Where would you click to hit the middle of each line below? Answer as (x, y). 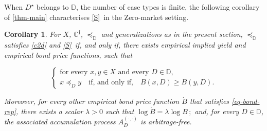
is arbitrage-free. (166, 122)
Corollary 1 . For (32, 34)
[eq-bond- (246, 101)
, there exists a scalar (50, 111)
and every (133, 72)
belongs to (52, 7)
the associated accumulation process (60, 122)
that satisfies (209, 101)
